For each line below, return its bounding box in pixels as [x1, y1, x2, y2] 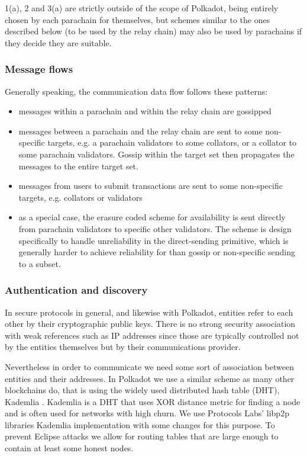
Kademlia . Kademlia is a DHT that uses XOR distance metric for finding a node [5, 395, 300, 407]
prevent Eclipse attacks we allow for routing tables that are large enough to [5, 430, 279, 442]
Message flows [5, 62, 73, 76]
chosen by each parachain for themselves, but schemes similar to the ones [5, 13, 270, 25]
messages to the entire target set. [18, 159, 138, 172]
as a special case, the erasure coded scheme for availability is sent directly [18, 211, 286, 223]
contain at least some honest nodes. [5, 442, 134, 454]
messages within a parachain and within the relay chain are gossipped [18, 105, 272, 117]
